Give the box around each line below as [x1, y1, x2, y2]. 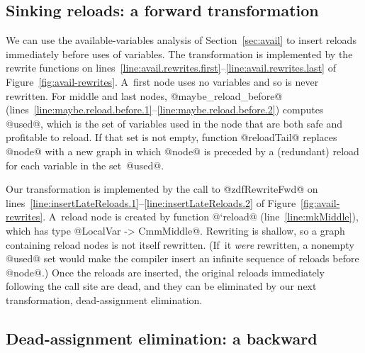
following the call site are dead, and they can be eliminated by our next [6, 279, 317, 293]
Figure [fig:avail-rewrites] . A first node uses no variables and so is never [6, 74, 319, 89]
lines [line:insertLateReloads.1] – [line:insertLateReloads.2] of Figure [6, 195, 296, 210]
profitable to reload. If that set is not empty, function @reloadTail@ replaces [6, 130, 337, 145]
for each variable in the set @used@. [6, 157, 164, 172]
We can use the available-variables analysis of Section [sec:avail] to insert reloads [6, 33, 356, 47]
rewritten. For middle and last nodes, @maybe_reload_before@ [6, 88, 283, 103]
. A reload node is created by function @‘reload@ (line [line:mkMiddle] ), [43, 209, 359, 224]
